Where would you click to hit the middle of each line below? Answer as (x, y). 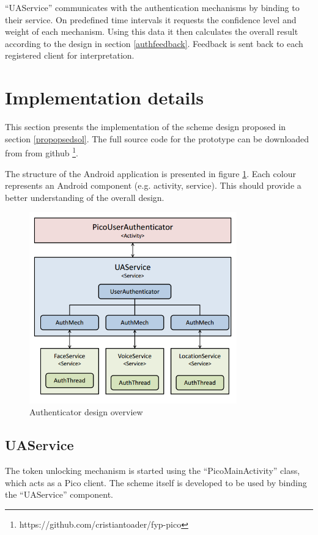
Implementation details (104, 97)
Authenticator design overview (86, 412)
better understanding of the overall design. (85, 197)
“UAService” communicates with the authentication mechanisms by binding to (152, 7)
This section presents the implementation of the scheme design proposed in (146, 127)
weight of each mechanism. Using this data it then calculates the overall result (152, 31)
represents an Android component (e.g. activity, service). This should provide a (153, 185)
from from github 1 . (42, 152)
